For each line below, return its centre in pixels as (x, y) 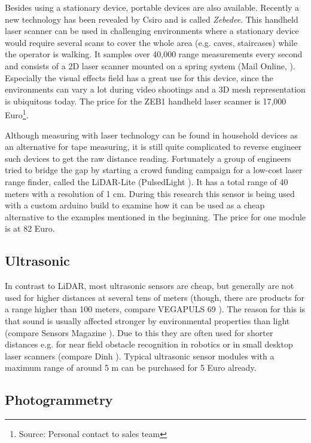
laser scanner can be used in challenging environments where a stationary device (152, 31)
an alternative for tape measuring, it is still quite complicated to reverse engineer (153, 147)
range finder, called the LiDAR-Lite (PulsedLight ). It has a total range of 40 (147, 181)
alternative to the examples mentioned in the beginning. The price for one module (155, 216)
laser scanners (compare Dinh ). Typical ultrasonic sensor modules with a (140, 356)
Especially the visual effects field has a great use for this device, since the (139, 77)
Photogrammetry (59, 400)
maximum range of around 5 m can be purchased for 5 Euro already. (131, 367)
